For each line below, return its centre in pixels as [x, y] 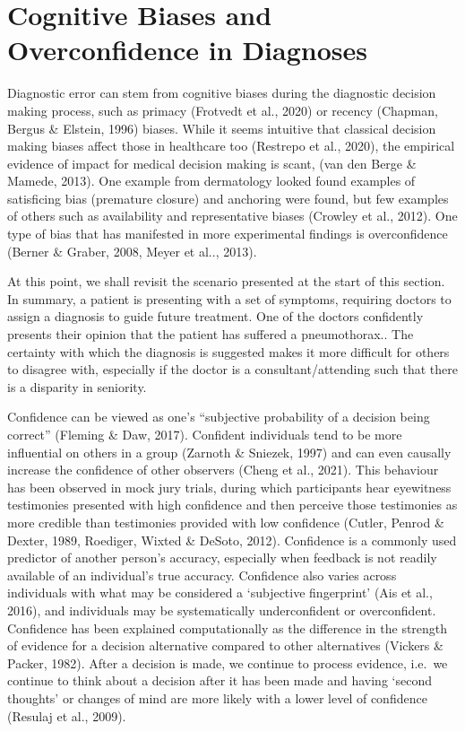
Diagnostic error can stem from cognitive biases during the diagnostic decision [222, 93]
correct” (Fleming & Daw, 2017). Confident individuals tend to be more [205, 434]
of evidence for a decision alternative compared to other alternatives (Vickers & [225, 645]
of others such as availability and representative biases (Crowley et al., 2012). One [232, 216]
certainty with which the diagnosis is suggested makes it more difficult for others [228, 351]
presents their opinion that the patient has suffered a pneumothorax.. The [211, 334]
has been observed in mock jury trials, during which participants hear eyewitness [229, 487]
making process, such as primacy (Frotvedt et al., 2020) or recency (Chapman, [223, 110]
